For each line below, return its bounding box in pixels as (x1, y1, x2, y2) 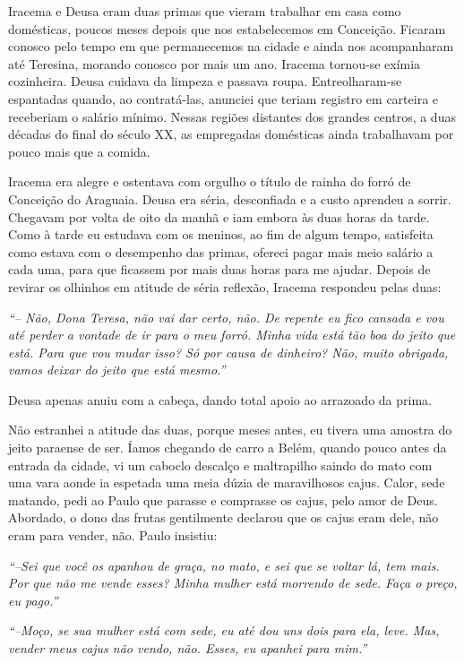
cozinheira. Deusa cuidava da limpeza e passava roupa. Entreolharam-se (8, 72, 402, 90)
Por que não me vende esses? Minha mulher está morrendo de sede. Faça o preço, (8, 573, 458, 592)
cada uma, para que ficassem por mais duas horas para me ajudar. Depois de (8, 260, 431, 279)
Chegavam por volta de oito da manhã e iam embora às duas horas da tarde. (8, 207, 430, 226)
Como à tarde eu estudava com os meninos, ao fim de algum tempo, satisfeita (8, 225, 434, 244)
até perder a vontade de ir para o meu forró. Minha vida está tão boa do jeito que (8, 325, 456, 344)
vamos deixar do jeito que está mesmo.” (8, 360, 226, 379)
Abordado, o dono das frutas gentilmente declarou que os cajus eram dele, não (8, 508, 439, 527)
